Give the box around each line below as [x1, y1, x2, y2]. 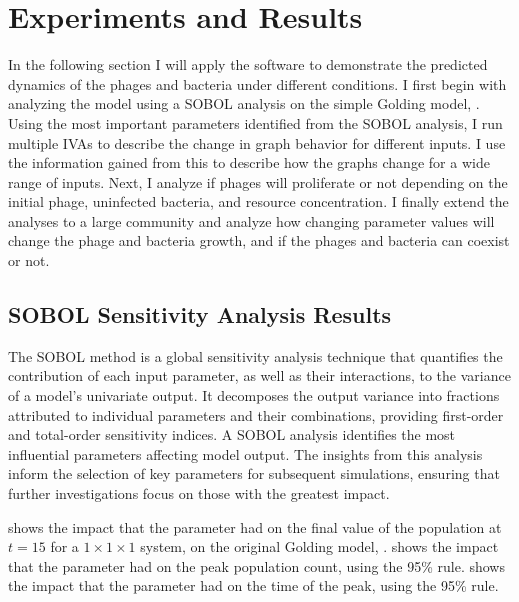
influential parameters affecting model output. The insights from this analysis [8, 443, 483, 464]
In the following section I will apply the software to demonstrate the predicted [8, 54, 488, 75]
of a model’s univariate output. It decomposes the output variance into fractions [8, 385, 500, 406]
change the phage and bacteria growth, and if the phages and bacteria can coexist [8, 230, 510, 251]
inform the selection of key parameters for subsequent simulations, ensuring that [8, 463, 500, 484]
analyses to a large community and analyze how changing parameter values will [8, 210, 495, 231]
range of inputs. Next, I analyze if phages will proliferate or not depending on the [8, 171, 508, 192]
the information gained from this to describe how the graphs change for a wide [8, 152, 490, 173]
